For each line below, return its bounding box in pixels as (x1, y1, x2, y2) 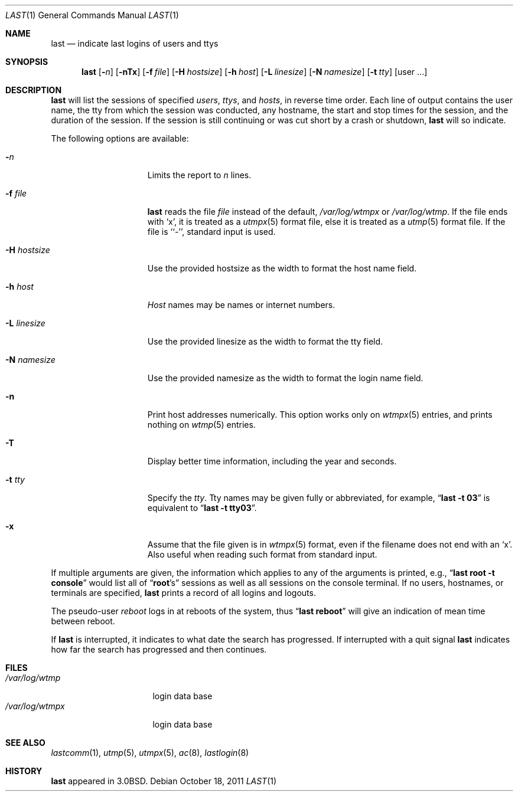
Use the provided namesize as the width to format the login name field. (147, 373, 423, 383)
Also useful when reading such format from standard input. (147, 549, 377, 559)
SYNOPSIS (5, 57, 48, 67)
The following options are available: (51, 133, 189, 143)
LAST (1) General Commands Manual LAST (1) (5, 10, 179, 20)
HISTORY (5, 766, 43, 776)
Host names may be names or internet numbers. (147, 300, 335, 310)
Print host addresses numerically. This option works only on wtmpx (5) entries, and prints (147, 410, 493, 420)
